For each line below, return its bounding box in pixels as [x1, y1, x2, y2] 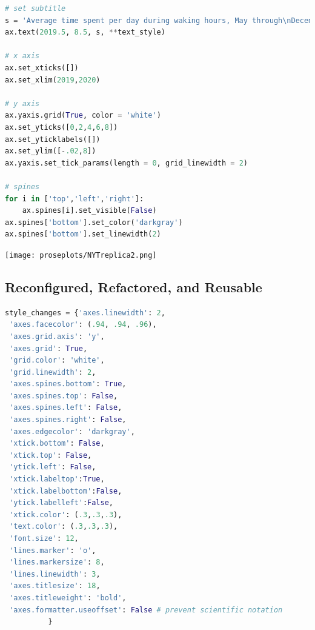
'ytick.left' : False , [9, 463, 96, 472]
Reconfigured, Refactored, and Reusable [5, 277, 262, 296]
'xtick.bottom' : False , [9, 439, 105, 448]
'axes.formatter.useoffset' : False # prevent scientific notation [9, 605, 283, 614]
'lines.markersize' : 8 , [9, 558, 105, 567]
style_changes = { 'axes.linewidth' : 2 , [5, 308, 165, 317]
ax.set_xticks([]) [5, 63, 79, 72]
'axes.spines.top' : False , [9, 391, 118, 400]
